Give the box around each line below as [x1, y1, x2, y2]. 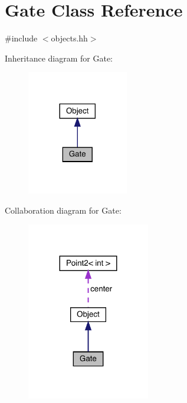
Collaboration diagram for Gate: [5, 204, 122, 216]
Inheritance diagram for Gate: [5, 51, 113, 64]
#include [5, 32, 38, 44]
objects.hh [51, 32, 88, 44]
